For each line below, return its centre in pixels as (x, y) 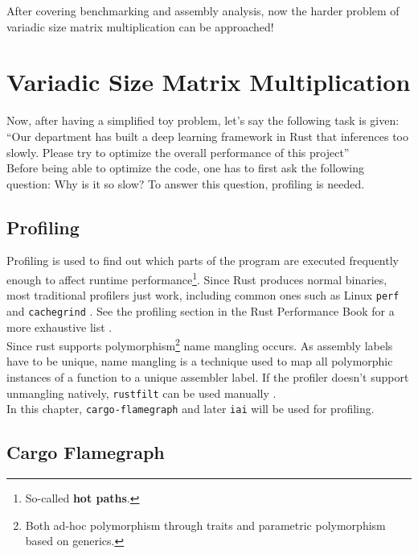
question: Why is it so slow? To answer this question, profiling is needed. (186, 183)
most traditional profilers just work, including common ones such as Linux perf (203, 295)
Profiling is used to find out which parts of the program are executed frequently (203, 260)
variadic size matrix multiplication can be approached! (140, 26)
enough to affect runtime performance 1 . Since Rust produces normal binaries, (197, 278)
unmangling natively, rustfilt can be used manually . (141, 393)
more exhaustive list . (59, 327)
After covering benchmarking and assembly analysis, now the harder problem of (203, 10)
